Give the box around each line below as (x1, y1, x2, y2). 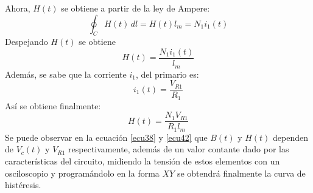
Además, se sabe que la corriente (5, 67, 127, 80)
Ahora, (5, 2, 30, 14)
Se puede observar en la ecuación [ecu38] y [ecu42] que (5, 130, 208, 143)
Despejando (5, 35, 48, 48)
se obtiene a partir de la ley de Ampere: (61, 2, 210, 14)
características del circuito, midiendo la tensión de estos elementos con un (5, 154, 280, 167)
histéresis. (5, 178, 41, 191)
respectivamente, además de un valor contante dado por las (68, 143, 289, 155)
